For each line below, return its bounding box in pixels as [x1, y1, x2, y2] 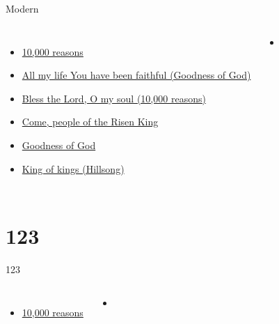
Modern [6, 1, 39, 15]
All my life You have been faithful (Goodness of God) [22, 68, 251, 82]
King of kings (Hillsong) [22, 161, 125, 176]
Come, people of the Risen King [22, 114, 159, 129]
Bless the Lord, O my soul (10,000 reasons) [22, 91, 206, 105]
